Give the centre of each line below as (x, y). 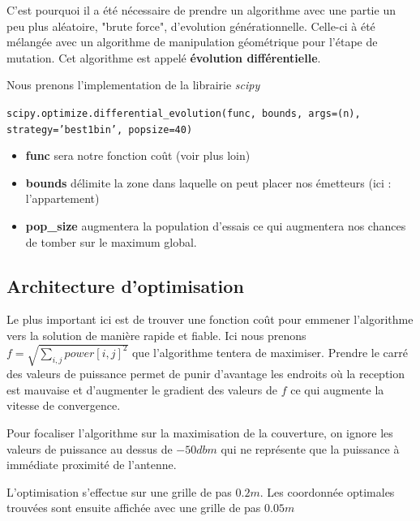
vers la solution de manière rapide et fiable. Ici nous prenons (156, 336)
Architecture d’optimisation (125, 285)
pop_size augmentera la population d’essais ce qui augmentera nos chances (216, 226)
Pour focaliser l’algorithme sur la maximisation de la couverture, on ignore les (200, 432)
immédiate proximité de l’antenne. (92, 465)
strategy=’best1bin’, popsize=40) (100, 129)
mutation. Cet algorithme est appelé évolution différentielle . (164, 57)
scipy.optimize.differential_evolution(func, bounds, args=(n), (184, 113)
